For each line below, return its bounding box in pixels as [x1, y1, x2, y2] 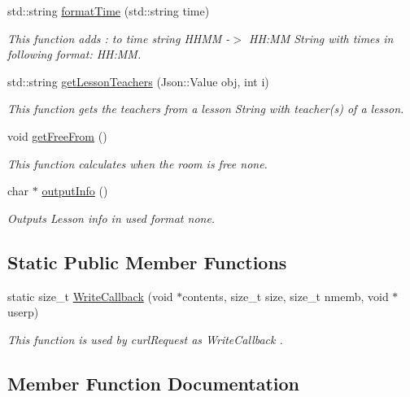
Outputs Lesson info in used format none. [7, 209, 216, 226]
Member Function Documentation [7, 370, 300, 395]
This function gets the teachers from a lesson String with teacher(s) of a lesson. [7, 100, 404, 117]
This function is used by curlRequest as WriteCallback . [7, 330, 283, 347]
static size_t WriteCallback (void [7, 287, 173, 304]
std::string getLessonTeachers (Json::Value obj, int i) [7, 72, 269, 89]
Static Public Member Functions [7, 249, 287, 274]
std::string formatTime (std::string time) [7, 2, 210, 19]
